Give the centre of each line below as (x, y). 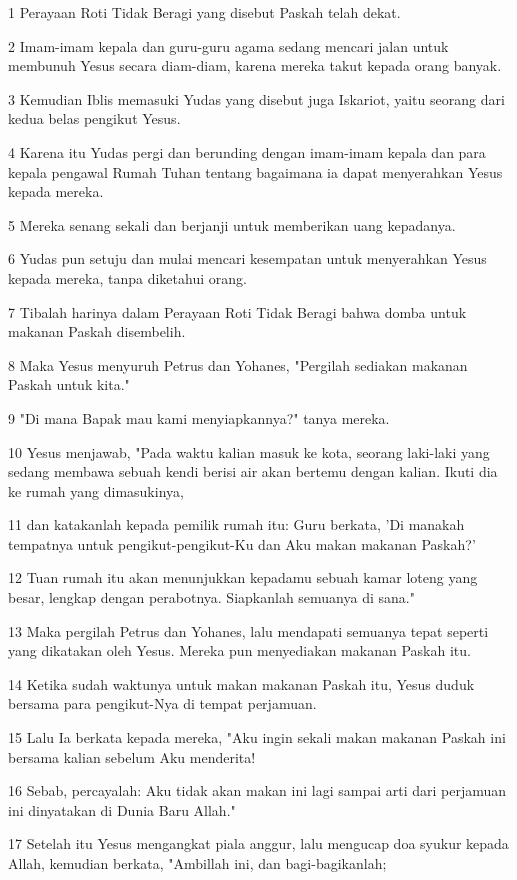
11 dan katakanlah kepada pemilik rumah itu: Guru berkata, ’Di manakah (236, 524)
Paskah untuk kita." (69, 384)
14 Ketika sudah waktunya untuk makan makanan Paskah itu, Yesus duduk (241, 683)
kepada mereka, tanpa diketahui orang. (127, 277)
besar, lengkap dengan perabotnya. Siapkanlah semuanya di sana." (211, 597)
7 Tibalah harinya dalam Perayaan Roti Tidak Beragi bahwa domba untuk (237, 311)
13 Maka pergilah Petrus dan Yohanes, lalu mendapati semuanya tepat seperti (248, 630)
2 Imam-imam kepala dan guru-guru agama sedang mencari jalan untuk (228, 45)
